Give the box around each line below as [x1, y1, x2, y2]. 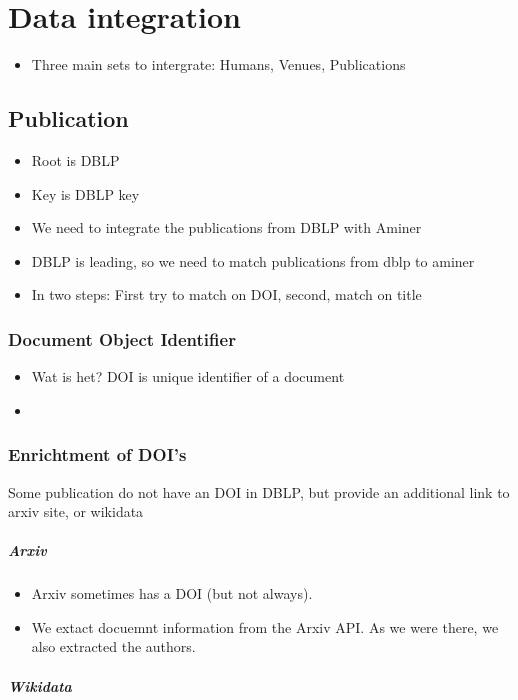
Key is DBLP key [31, 183, 140, 204]
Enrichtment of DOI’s [8, 442, 187, 467]
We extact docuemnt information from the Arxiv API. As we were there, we [31, 616, 499, 637]
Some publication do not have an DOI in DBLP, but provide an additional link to [8, 481, 510, 502]
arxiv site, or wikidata [8, 501, 144, 522]
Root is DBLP [31, 149, 120, 170]
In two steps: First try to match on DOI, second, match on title [31, 284, 422, 305]
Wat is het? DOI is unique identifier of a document [31, 366, 345, 387]
